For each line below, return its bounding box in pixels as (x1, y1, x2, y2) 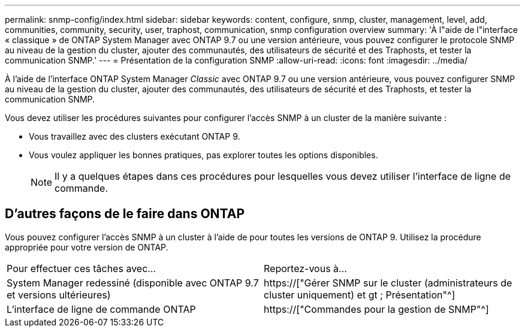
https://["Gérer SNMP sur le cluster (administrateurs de (264, 276, 512, 289)
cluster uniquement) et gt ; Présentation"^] (264, 288, 455, 301)
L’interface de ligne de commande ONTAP (7, 303, 196, 315)
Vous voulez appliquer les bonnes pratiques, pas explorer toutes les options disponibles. (29, 150, 378, 160)
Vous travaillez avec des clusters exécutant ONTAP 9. (29, 131, 240, 141)
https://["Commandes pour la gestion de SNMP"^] (264, 303, 489, 315)
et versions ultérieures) (7, 288, 111, 301)
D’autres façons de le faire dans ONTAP (5, 206, 245, 222)
